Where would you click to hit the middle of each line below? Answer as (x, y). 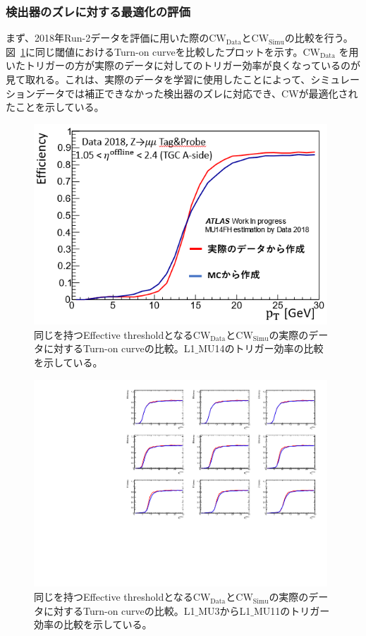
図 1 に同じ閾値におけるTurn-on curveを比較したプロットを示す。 (154, 51)
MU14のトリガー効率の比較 (261, 348)
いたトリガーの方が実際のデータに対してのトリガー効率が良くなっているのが (183, 65)
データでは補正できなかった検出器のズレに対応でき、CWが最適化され (196, 93)
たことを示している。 (55, 107)
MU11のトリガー (292, 610)
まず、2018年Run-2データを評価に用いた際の (108, 38)
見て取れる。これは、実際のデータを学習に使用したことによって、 (158, 79)
